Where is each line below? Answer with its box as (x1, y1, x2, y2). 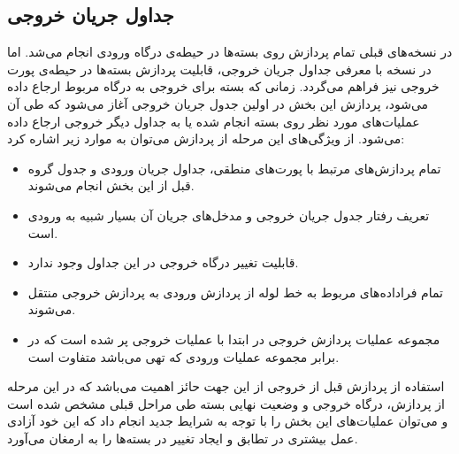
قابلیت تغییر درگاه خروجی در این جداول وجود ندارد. (27, 253, 299, 272)
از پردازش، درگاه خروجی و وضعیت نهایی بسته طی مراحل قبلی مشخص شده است (7, 394, 445, 412)
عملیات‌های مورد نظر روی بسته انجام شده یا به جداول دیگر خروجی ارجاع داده (7, 112, 420, 130)
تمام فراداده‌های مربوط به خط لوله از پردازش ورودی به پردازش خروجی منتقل (27, 282, 444, 301)
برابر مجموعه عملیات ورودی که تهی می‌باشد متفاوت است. (27, 347, 340, 366)
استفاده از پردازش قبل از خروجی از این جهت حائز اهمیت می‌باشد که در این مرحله (7, 377, 445, 396)
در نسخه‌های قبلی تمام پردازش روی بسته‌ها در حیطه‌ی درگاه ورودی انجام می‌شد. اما (7, 42, 453, 61)
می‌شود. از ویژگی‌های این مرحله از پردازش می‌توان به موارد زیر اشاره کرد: (7, 129, 405, 148)
